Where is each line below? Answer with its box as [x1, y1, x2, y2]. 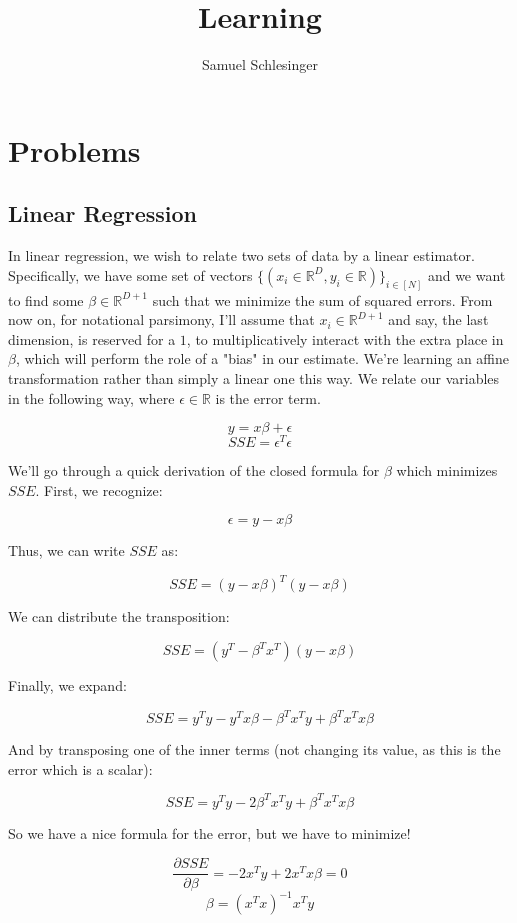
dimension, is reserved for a [8, 328, 176, 349]
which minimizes [396, 460, 498, 481]
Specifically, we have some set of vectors [8, 264, 253, 285]
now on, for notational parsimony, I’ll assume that [8, 309, 315, 330]
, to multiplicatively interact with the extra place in [186, 328, 504, 349]
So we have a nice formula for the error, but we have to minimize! [8, 822, 411, 843]
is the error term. [215, 387, 321, 408]
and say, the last [388, 309, 489, 330]
